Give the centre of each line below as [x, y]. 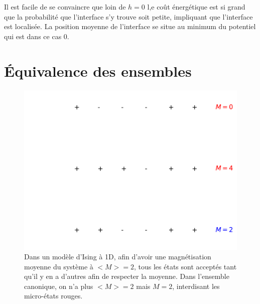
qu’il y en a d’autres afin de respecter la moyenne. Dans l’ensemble [127, 276]
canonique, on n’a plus [59, 286]
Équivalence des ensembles [98, 70]
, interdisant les [196, 286]
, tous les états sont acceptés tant [185, 266]
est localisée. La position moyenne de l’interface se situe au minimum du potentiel [130, 26]
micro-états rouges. [53, 296]
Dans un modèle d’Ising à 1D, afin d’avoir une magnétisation [118, 257]
